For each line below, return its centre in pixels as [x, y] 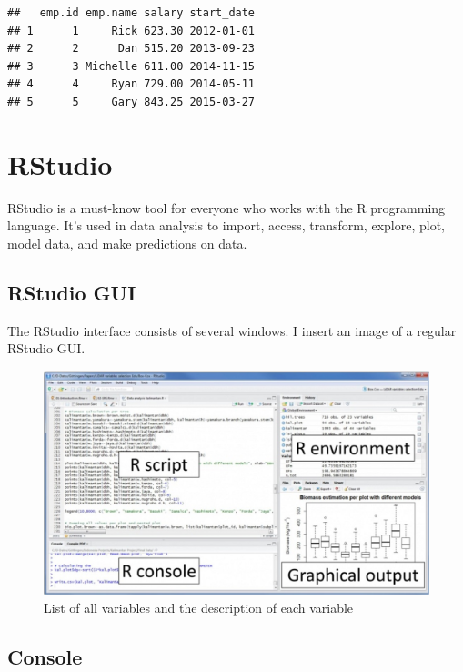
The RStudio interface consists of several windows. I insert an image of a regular [232, 330]
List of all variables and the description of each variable [199, 607]
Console [45, 656]
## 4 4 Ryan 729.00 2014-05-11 [131, 84]
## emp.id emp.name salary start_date [131, 13]
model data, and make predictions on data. [127, 243]
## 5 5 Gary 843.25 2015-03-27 [131, 102]
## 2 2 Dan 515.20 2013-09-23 [131, 49]
